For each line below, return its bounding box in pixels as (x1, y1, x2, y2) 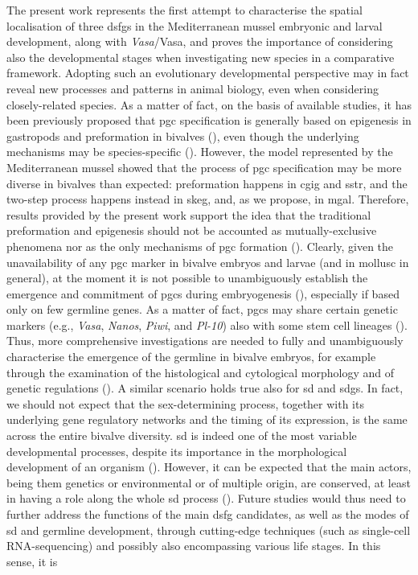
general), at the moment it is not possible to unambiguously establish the (6, 269, 368, 286)
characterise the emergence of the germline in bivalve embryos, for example (6, 348, 376, 365)
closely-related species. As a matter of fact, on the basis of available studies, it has (6, 96, 412, 113)
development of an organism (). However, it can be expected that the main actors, (6, 458, 412, 475)
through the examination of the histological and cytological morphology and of (6, 363, 395, 380)
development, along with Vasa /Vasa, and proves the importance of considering (6, 33, 393, 50)
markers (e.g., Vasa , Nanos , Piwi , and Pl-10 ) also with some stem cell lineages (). (6, 316, 408, 333)
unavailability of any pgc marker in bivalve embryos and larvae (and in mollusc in (6, 253, 409, 270)
